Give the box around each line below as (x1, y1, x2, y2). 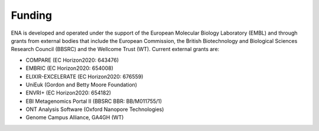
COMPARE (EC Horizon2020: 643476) (25, 56, 119, 63)
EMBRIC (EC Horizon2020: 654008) (25, 65, 113, 72)
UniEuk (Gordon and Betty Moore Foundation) (25, 81, 138, 88)
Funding (11, 9, 53, 22)
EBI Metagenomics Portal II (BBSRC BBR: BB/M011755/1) (25, 98, 162, 105)
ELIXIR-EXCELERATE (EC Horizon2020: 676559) (25, 73, 144, 80)
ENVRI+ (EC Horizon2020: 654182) (25, 89, 112, 96)
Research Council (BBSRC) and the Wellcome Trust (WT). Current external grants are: (11, 46, 220, 53)
